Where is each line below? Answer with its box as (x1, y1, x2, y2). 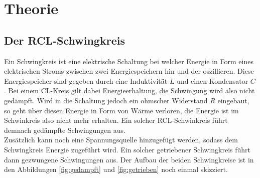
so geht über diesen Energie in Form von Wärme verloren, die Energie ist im (4, 105, 239, 115)
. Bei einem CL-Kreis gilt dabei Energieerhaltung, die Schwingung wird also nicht (4, 85, 255, 96)
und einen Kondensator (177, 75, 248, 86)
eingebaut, (217, 95, 249, 105)
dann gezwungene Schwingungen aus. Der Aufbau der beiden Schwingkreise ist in (4, 154, 254, 164)
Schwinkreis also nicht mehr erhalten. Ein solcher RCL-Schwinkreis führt (4, 115, 228, 125)
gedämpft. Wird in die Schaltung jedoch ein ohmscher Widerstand (4, 95, 208, 105)
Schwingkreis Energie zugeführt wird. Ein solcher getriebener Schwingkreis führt (4, 144, 251, 154)
